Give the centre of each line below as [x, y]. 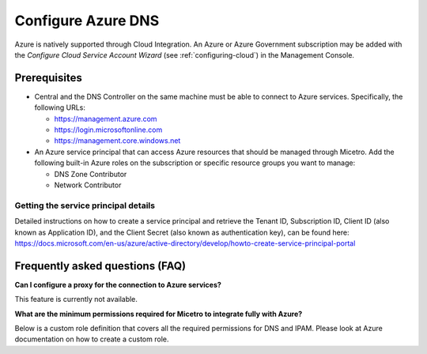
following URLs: [60, 107]
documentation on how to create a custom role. [92, 339]
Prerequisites [48, 78]
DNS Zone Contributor [91, 174]
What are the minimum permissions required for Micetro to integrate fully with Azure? [159, 314]
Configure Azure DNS [87, 21]
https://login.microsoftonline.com [108, 130]
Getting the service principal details [85, 205]
